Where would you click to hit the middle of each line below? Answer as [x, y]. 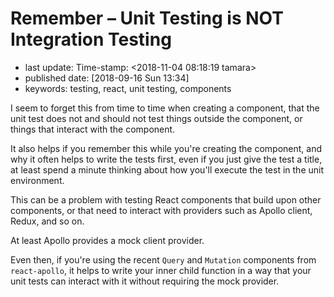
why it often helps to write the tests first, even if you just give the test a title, [166, 159]
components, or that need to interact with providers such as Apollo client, [161, 210]
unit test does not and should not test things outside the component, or [156, 118]
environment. [37, 180]
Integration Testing [91, 39]
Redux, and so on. [47, 221]
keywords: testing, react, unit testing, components [128, 88]
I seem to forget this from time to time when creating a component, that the [165, 108]
